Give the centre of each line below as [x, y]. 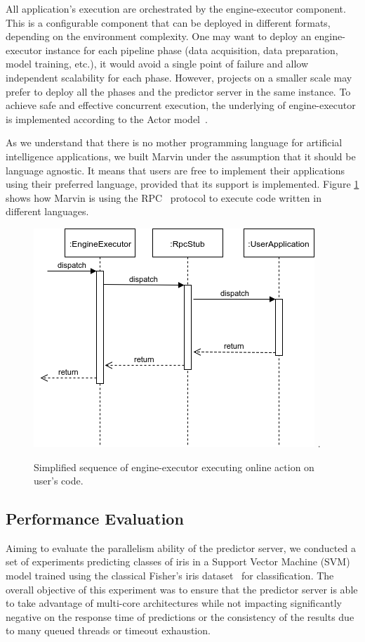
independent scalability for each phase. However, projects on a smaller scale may [179, 77]
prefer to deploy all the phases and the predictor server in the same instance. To [178, 91]
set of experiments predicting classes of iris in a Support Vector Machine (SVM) [178, 561]
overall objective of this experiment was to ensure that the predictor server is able [182, 589]
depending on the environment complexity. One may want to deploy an [159, 36]
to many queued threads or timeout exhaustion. [108, 630]
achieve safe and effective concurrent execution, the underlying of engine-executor [181, 105]
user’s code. [59, 481]
